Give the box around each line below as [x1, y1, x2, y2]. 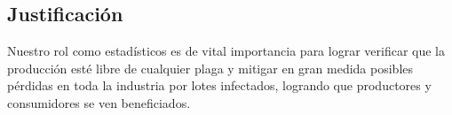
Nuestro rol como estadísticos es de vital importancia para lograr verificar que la [7, 42, 446, 60]
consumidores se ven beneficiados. [7, 93, 191, 111]
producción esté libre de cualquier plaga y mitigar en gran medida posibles [7, 58, 414, 77]
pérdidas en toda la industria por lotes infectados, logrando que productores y [7, 76, 432, 95]
